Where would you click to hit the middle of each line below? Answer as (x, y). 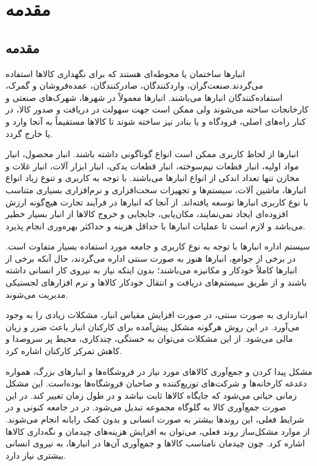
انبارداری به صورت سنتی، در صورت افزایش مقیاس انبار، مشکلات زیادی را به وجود (157, 315)
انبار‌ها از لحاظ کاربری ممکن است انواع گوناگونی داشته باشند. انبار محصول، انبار (152, 154)
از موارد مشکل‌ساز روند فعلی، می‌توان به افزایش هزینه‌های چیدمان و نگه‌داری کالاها (158, 431)
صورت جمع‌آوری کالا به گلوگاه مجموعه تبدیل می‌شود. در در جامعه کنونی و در (146, 407)
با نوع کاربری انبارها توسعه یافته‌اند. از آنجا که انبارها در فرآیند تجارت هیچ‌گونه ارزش (157, 202)
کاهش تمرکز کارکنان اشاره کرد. (64, 351)
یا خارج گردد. (29, 133)
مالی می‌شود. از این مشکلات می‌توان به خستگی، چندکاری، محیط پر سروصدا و (149, 338)
